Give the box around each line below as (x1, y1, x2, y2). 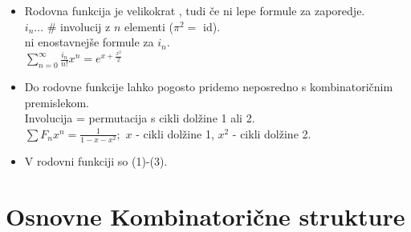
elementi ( (124, 18, 174, 34)
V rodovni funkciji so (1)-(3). (24, 152, 168, 169)
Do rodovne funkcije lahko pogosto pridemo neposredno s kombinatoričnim (24, 78, 393, 95)
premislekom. (24, 94, 90, 110)
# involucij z (47, 18, 111, 34)
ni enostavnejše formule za (24, 34, 154, 50)
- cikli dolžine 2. (232, 125, 311, 142)
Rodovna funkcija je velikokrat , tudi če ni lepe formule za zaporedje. (24, 2, 365, 18)
